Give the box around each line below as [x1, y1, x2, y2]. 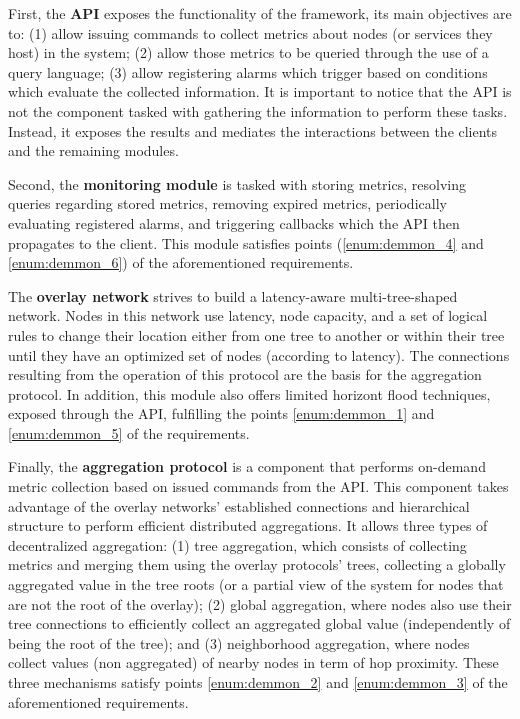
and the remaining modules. [8, 140, 179, 161]
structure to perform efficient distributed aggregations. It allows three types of [8, 515, 488, 536]
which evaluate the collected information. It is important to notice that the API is [8, 81, 512, 102]
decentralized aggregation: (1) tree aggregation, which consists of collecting [8, 534, 467, 555]
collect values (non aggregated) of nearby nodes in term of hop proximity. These [8, 652, 499, 673]
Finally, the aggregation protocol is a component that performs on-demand [8, 456, 486, 477]
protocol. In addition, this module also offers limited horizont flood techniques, [8, 383, 491, 404]
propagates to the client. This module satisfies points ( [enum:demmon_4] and [8, 232, 484, 253]
